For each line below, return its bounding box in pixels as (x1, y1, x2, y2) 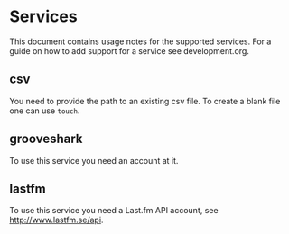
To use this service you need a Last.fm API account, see (9, 205, 219, 216)
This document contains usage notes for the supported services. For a (9, 36, 272, 47)
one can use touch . (9, 105, 80, 116)
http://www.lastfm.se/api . (9, 214, 104, 226)
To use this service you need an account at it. (9, 155, 179, 166)
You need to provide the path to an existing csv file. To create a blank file (9, 95, 281, 106)
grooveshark (9, 131, 83, 147)
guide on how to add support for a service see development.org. (9, 45, 250, 56)
